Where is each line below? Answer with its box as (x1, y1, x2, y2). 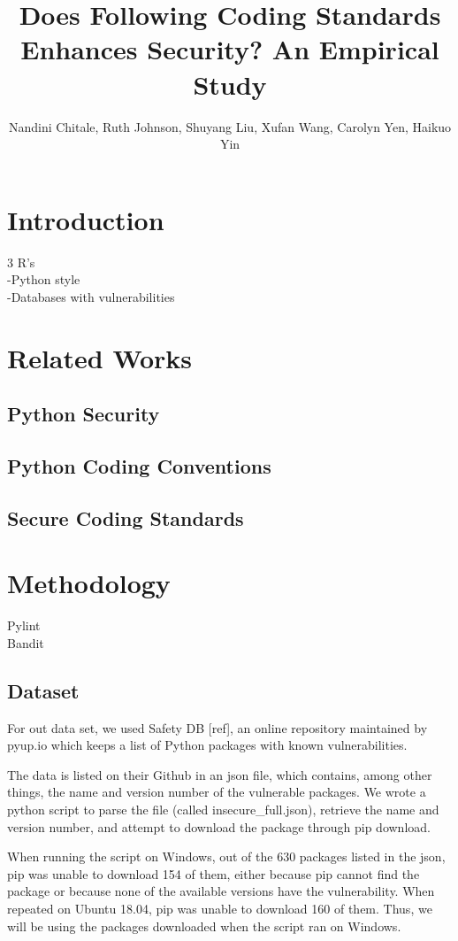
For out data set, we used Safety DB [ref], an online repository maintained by (7, 718, 428, 737)
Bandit (7, 633, 44, 652)
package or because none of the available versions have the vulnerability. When (7, 882, 435, 900)
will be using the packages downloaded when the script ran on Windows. (7, 916, 401, 935)
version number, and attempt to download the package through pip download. (7, 817, 431, 836)
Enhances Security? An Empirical (20, 31, 439, 67)
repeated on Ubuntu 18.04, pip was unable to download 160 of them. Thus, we (7, 899, 432, 917)
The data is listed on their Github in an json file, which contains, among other (7, 765, 432, 783)
